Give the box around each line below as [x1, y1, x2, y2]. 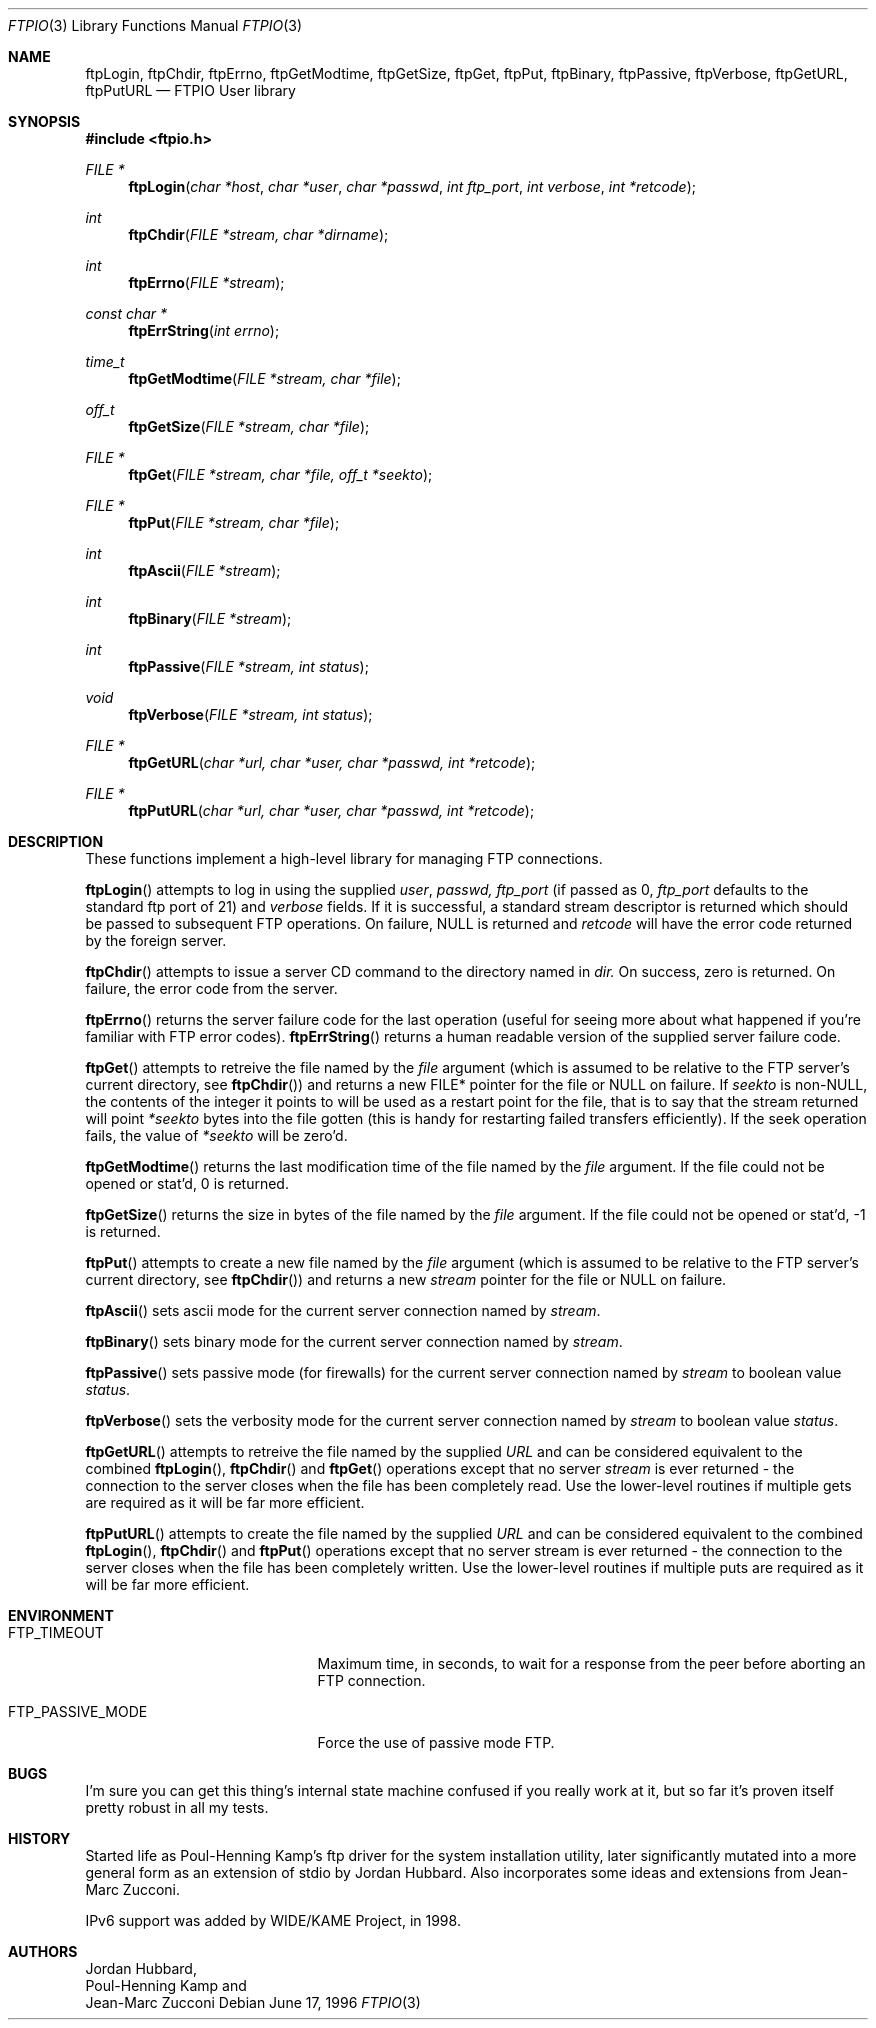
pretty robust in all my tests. [85, 1799, 269, 1816]
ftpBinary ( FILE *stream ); [128, 610, 292, 627]
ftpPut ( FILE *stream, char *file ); [128, 514, 340, 531]
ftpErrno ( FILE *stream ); [128, 274, 285, 291]
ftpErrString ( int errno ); [128, 322, 280, 339]
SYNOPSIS [8, 113, 81, 130]
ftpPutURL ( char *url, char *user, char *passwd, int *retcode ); [128, 802, 535, 819]
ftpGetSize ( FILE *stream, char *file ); [128, 418, 370, 435]
